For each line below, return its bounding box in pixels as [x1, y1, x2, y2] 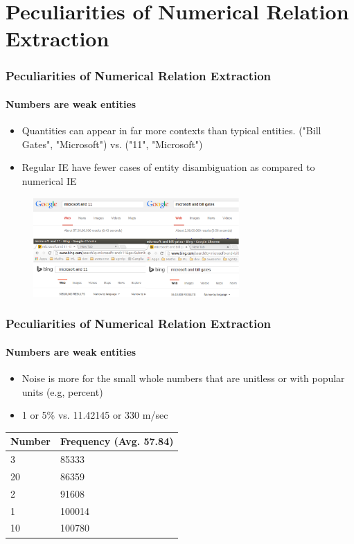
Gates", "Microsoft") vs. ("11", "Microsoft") [21, 136, 203, 151]
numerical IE [21, 173, 77, 188]
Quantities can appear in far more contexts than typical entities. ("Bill [21, 123, 321, 138]
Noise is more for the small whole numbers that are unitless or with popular [21, 370, 345, 385]
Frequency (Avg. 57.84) [60, 434, 174, 448]
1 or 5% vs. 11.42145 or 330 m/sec [21, 408, 168, 422]
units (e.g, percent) [21, 384, 103, 399]
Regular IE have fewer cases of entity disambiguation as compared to [21, 160, 315, 174]
